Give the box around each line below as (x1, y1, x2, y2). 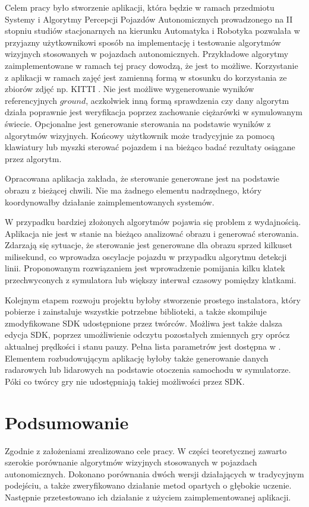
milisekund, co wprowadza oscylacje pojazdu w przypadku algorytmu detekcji (5, 250, 287, 262)
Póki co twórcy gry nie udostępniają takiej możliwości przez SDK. (5, 375, 245, 387)
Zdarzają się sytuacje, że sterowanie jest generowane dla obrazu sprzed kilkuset (5, 239, 292, 251)
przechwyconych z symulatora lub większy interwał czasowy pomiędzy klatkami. (5, 274, 297, 286)
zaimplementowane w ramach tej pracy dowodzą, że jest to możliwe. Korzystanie (5, 59, 298, 71)
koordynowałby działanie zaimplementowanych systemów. (5, 195, 215, 208)
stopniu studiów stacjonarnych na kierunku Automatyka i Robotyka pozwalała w (5, 24, 300, 37)
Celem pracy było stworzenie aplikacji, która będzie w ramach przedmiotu (5, 1, 275, 13)
